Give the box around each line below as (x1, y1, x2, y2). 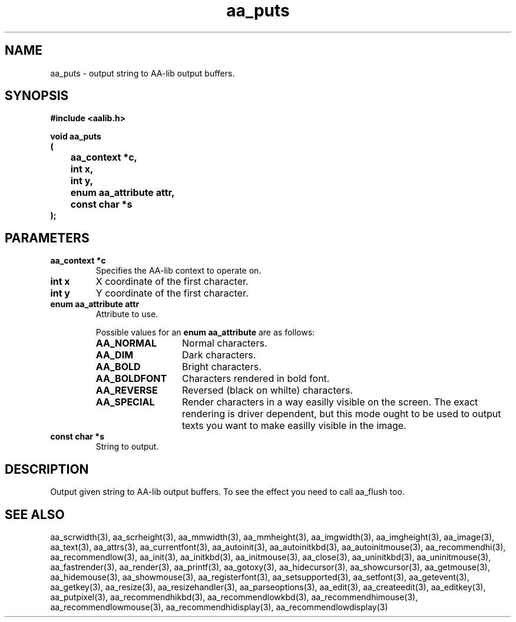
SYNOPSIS (5, 88, 69, 104)
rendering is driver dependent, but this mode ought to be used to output (181, 408, 501, 420)
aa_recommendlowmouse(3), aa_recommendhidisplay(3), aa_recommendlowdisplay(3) (50, 601, 388, 612)
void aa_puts (50, 131, 101, 142)
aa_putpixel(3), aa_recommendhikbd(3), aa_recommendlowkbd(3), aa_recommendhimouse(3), (50, 591, 418, 602)
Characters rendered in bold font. (181, 372, 330, 385)
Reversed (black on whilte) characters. (181, 384, 353, 397)
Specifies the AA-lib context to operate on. (95, 265, 262, 276)
